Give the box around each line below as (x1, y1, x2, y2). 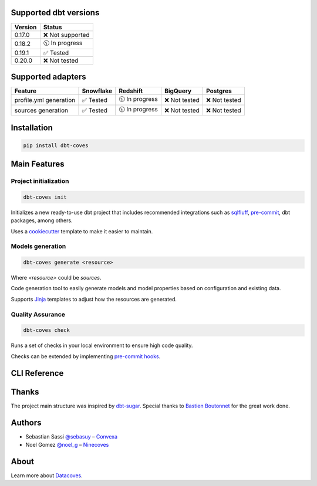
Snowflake (82, 87, 113, 95)
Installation (11, 123, 53, 133)
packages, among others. (11, 217, 73, 224)
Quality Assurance (11, 310, 66, 318)
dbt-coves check (23, 327, 70, 334)
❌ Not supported (43, 30, 90, 39)
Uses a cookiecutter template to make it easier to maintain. (11, 227, 153, 234)
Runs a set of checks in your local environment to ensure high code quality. (11, 342, 193, 349)
